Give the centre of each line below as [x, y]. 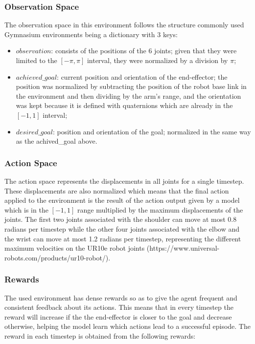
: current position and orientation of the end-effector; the [142, 76]
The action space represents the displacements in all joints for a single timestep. [124, 181]
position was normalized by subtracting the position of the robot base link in [131, 86]
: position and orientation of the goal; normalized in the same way [152, 131]
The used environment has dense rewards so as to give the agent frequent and [121, 297]
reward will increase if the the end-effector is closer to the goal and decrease [118, 316]
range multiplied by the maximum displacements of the [160, 209]
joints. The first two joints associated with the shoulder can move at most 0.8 [121, 219]
